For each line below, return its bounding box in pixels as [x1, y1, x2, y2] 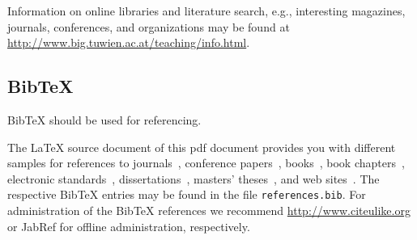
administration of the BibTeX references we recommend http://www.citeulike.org [7, 202, 411, 219]
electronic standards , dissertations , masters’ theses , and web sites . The [7, 170, 380, 187]
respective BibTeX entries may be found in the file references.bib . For [7, 186, 366, 203]
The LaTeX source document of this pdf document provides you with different [7, 138, 396, 155]
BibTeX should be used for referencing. [7, 111, 202, 128]
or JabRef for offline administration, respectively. [7, 217, 250, 234]
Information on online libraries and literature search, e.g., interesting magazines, [7, 2, 406, 19]
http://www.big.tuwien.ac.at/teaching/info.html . [7, 34, 250, 51]
